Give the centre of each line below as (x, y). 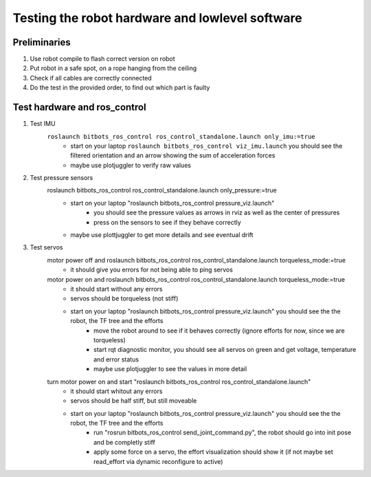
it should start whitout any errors (116, 391)
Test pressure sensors (61, 178)
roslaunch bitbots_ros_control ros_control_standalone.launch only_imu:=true (181, 136)
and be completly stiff (125, 442)
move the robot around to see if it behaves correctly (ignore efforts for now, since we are (219, 331)
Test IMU (43, 124)
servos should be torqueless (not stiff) (124, 298)
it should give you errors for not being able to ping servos (152, 270)
